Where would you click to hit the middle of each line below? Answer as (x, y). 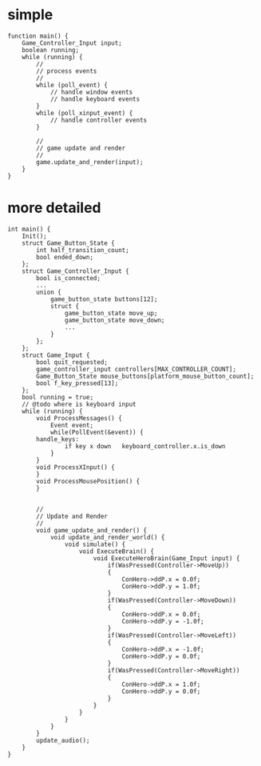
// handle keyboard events (95, 99)
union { (49, 292)
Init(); (34, 236)
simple (30, 15)
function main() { (38, 36)
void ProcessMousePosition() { (88, 481)
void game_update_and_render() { (92, 530)
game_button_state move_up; (111, 313)
